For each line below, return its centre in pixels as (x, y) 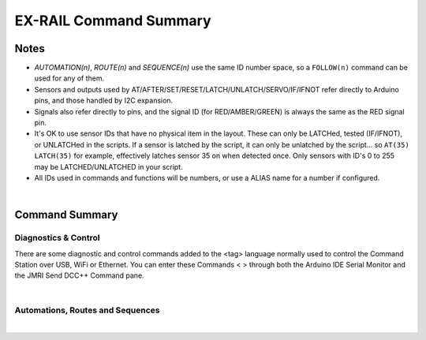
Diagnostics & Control (57, 238)
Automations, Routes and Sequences (87, 310)
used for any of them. (69, 78)
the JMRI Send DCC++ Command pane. (80, 275)
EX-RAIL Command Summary (113, 21)
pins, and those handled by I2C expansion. (104, 101)
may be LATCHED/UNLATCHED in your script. (108, 166)
